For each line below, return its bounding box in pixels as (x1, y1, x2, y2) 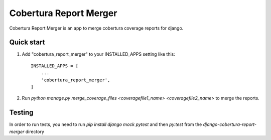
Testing (9, 108, 34, 117)
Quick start (9, 38, 45, 47)
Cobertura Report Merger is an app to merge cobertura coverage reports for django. (9, 25, 184, 31)
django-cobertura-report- (203, 121, 257, 127)
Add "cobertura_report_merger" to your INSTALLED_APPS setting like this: (22, 51, 175, 57)
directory (25, 128, 45, 134)
